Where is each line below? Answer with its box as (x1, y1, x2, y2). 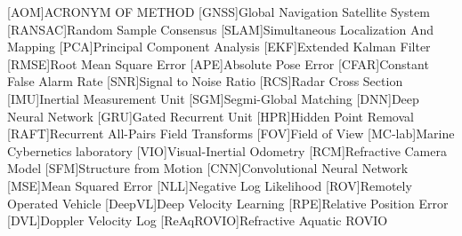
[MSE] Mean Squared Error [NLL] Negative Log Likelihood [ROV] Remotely (7, 176, 412, 194)
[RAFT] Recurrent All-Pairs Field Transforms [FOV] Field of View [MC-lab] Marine (7, 124, 455, 143)
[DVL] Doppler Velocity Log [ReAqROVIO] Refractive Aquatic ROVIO (7, 211, 388, 230)
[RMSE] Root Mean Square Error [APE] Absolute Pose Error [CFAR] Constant (7, 54, 429, 73)
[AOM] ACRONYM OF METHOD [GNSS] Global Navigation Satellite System (7, 3, 430, 20)
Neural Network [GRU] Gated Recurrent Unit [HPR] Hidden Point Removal (7, 106, 414, 125)
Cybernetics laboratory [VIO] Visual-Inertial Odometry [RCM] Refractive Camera (7, 141, 447, 160)
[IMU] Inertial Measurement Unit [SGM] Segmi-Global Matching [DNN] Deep (7, 89, 419, 107)
